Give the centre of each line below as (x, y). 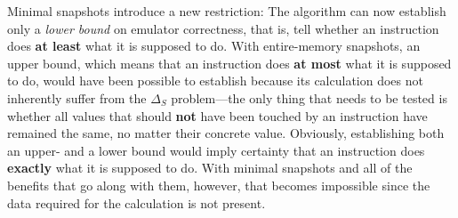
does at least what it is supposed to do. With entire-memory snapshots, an (214, 46)
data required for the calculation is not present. (137, 202)
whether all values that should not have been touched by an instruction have (217, 115)
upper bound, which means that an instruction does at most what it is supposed (229, 63)
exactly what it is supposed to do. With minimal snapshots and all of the (210, 168)
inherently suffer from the (77, 97)
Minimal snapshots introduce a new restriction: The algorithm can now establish (227, 11)
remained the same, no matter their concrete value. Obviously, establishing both (226, 133)
